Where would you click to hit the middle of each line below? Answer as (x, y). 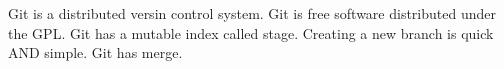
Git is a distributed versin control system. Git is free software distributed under (252, 13)
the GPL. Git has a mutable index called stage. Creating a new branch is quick (251, 32)
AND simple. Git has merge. (95, 52)
